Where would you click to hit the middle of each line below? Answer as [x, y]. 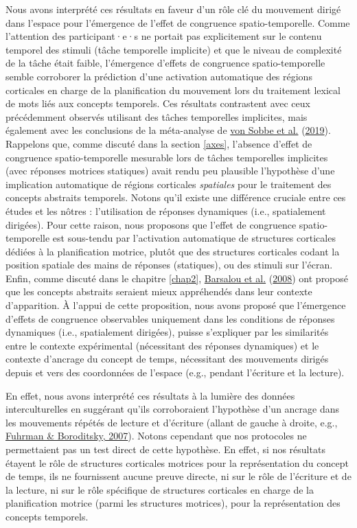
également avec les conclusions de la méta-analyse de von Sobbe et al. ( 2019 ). [168, 130]
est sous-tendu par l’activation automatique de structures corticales [194, 238]
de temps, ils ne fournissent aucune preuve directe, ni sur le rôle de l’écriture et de [178, 476]
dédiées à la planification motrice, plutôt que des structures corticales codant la [173, 251]
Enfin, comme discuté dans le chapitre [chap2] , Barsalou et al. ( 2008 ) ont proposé [177, 278]
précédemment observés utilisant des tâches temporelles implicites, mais [157, 116]
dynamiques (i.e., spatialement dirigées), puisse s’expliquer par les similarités [167, 332]
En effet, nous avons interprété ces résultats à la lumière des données [150, 395]
